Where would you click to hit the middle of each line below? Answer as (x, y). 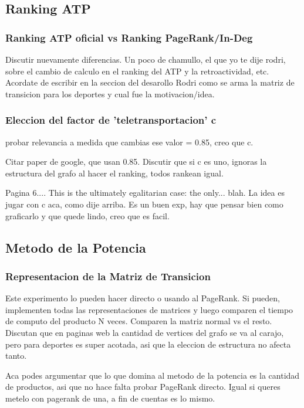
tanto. (16, 356)
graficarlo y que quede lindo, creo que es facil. (87, 215)
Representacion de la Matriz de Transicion (108, 276)
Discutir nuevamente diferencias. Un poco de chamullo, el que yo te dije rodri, (146, 59)
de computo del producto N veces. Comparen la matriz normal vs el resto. (139, 321)
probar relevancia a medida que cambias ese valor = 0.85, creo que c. (129, 142)
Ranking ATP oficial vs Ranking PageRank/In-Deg (129, 37)
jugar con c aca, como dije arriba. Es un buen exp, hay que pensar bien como (144, 204)
